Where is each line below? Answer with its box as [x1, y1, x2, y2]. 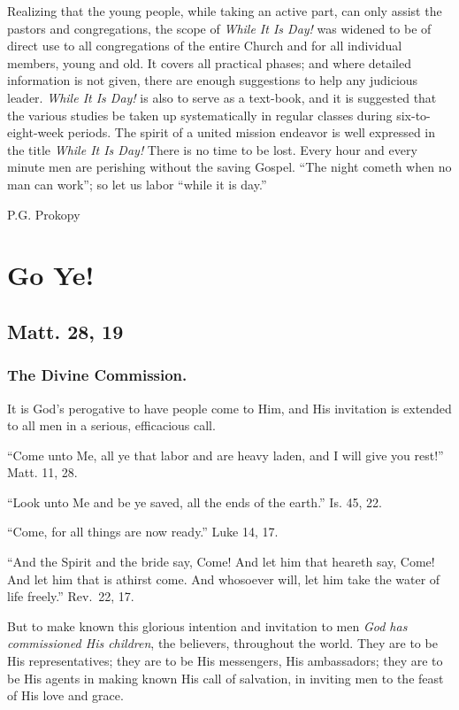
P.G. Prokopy [7, 205, 80, 223]
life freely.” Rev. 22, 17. [7, 587, 134, 606]
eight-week [7, 123, 65, 142]
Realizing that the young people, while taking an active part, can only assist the [7, 2, 442, 19]
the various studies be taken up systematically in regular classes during [7, 105, 393, 124]
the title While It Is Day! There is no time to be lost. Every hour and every [7, 140, 417, 158]
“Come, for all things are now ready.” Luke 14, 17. [7, 522, 279, 541]
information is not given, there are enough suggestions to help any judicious [7, 71, 418, 89]
